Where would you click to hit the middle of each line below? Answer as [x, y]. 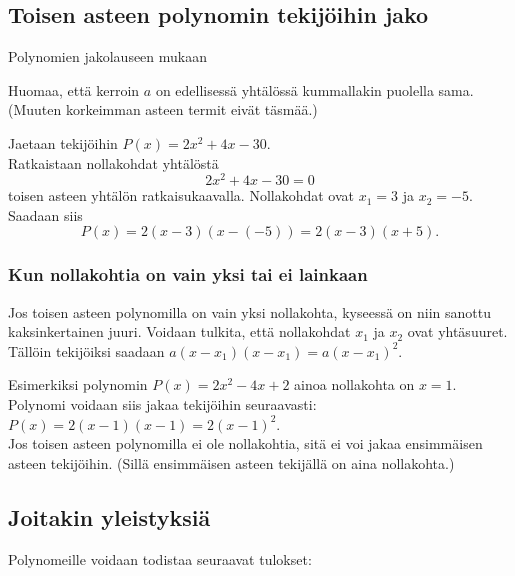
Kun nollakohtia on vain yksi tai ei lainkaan [188, 274]
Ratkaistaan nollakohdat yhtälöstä [113, 162]
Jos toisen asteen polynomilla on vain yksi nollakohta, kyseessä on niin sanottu [250, 311]
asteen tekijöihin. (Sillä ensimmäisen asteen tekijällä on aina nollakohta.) [231, 462]
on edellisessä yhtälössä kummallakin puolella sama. [314, 89]
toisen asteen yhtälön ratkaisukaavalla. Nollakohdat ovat [181, 195]
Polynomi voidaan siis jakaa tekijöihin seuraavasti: [162, 404]
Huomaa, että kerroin [74, 89]
